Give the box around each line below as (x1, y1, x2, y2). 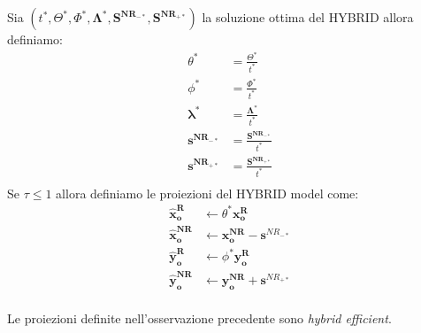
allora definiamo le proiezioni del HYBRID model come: (56, 183, 359, 202)
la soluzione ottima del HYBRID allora (202, 8, 414, 26)
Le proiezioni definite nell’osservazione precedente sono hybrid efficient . (7, 308, 392, 327)
